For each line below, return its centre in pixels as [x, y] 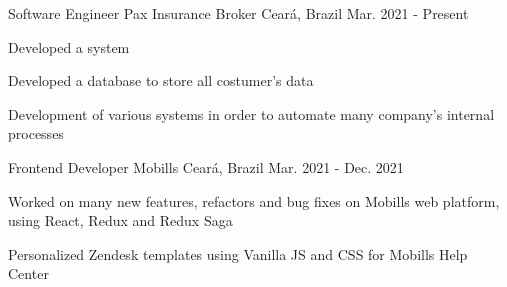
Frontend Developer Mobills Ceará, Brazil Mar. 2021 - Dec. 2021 [206, 166]
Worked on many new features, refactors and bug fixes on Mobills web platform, [254, 200]
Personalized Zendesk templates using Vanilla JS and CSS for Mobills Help [238, 253]
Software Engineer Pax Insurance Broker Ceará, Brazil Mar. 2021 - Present [238, 13]
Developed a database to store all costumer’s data [161, 80]
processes [36, 133]
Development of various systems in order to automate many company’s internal [251, 113]
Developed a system [69, 46]
